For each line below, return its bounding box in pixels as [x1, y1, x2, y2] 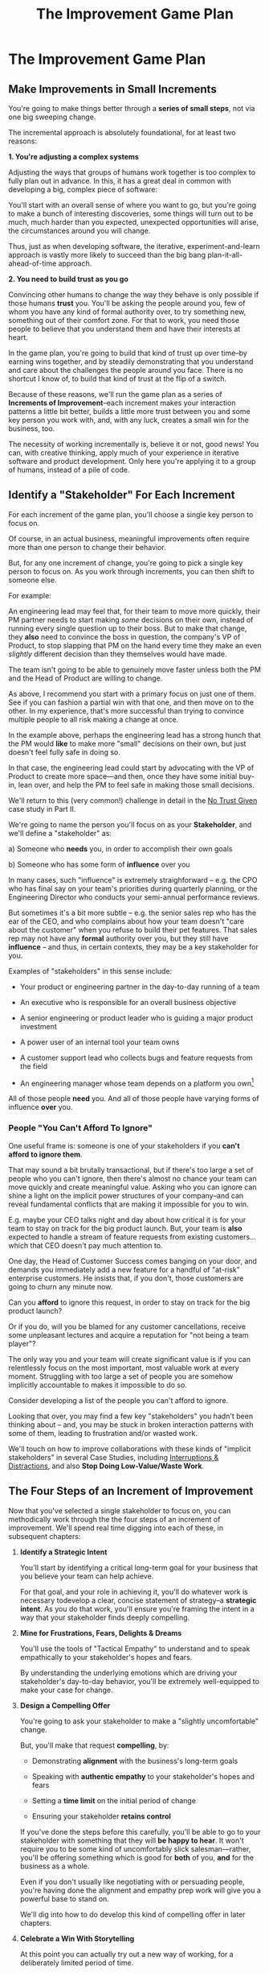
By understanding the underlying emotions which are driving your [19, 1668, 238, 1678]
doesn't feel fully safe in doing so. [8, 747, 120, 757]
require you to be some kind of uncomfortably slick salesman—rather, [19, 1844, 251, 1853]
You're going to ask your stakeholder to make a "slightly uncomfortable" [19, 1716, 259, 1726]
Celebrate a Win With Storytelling [19, 1934, 135, 1943]
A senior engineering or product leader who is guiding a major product [19, 1012, 254, 1023]
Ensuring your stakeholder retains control [31, 1811, 171, 1821]
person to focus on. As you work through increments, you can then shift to [8, 566, 255, 576]
